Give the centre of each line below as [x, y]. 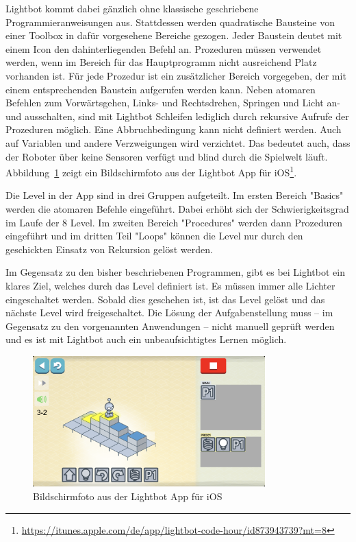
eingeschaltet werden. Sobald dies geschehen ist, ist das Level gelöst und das [165, 299]
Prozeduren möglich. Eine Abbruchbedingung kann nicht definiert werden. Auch [174, 129]
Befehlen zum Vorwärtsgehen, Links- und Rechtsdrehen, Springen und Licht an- [173, 103]
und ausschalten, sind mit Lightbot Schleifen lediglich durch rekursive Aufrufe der [177, 116]
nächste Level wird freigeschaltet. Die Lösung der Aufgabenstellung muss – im [169, 313]
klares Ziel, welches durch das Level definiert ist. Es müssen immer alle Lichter [170, 285]
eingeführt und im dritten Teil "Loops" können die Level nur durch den [154, 236]
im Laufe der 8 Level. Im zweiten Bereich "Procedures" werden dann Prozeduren [174, 222]
